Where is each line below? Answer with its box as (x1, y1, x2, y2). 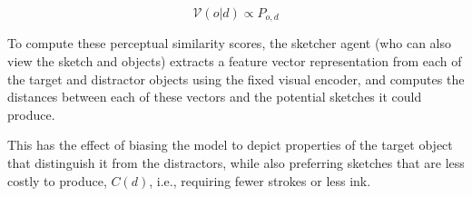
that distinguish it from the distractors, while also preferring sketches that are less (7, 153, 465, 172)
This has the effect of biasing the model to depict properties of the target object (7, 135, 453, 154)
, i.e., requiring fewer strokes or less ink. (149, 171, 371, 190)
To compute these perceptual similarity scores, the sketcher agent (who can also (7, 34, 451, 53)
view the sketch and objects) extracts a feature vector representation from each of (7, 52, 462, 71)
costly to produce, (7, 171, 107, 190)
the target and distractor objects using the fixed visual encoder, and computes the (7, 69, 465, 88)
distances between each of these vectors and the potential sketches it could (7, 87, 422, 106)
